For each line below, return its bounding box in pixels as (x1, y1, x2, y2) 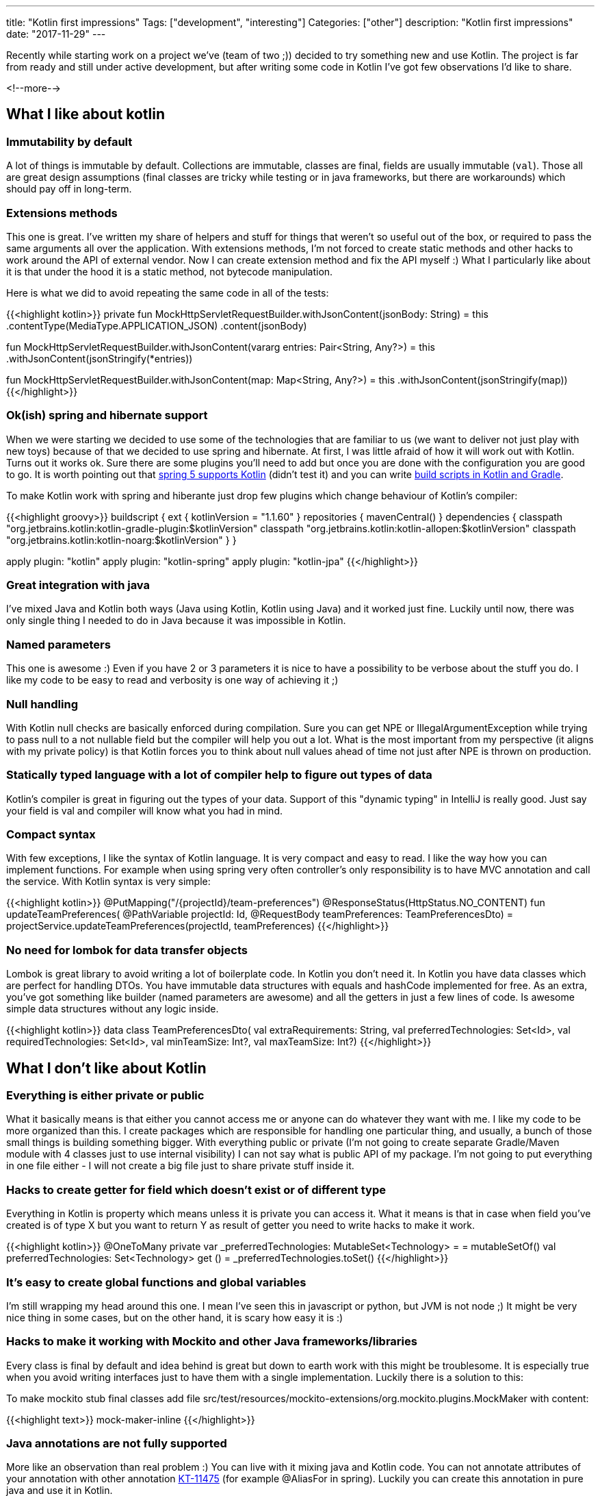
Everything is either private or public (6, 1088, 205, 1103)
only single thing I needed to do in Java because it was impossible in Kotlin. (6, 614, 346, 627)
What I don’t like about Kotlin (6, 1059, 207, 1077)
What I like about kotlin (6, 105, 165, 123)
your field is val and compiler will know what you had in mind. (6, 804, 283, 816)
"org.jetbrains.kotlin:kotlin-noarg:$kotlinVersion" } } (6, 534, 237, 546)
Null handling (6, 697, 78, 711)
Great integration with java (6, 578, 151, 593)
